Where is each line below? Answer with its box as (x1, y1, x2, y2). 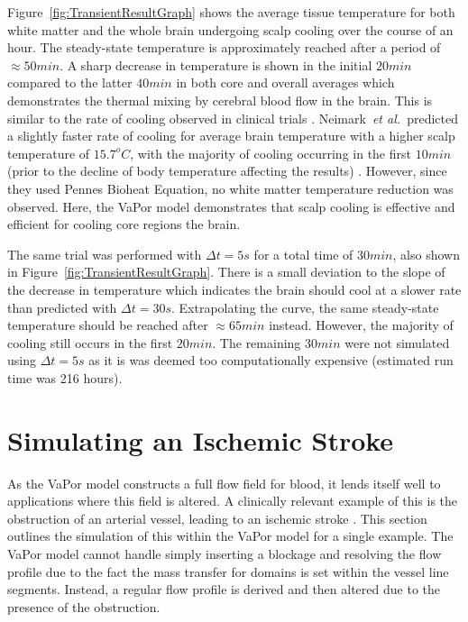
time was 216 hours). (7, 368, 123, 387)
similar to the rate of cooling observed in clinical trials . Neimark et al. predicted (7, 108, 459, 127)
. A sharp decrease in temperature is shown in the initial (60, 55, 372, 74)
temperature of (7, 143, 90, 162)
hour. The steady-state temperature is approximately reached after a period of (7, 38, 441, 57)
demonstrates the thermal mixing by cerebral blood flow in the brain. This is (7, 90, 433, 109)
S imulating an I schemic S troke (7, 421, 394, 458)
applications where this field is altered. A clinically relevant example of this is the (7, 491, 458, 510)
